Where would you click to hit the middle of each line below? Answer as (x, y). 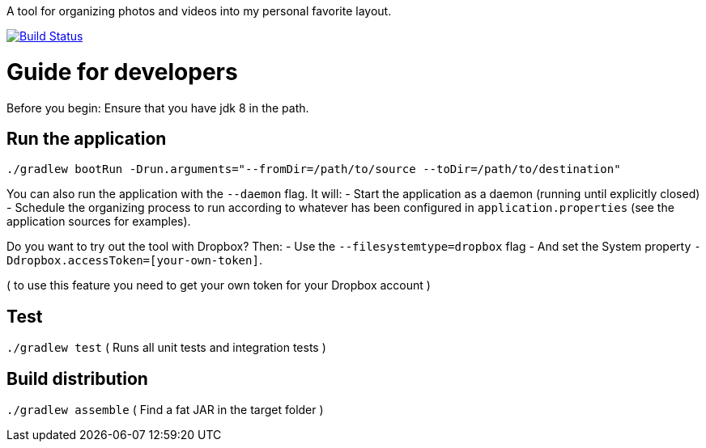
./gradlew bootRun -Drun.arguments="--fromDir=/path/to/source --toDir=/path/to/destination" (314, 169)
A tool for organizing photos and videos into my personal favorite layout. (199, 11)
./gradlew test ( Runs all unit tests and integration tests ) (166, 348)
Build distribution (77, 378)
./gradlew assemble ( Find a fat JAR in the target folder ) (165, 410)
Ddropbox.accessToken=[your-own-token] (133, 261)
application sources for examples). (99, 222)
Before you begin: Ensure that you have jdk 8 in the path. (158, 108)
